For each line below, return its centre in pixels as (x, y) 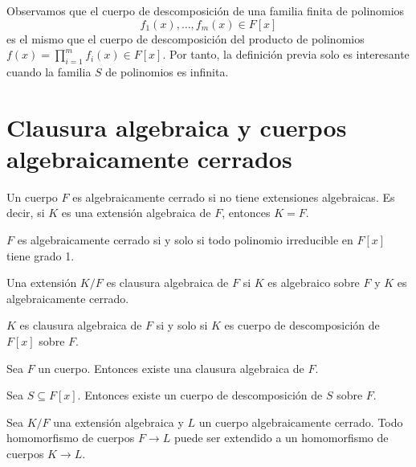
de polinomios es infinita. (167, 71)
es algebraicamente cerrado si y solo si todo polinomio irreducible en (185, 240)
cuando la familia (49, 71)
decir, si (26, 213)
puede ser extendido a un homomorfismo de (281, 438)
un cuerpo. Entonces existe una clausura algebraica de (171, 368)
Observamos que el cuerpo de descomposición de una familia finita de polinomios (206, 10)
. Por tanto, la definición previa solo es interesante (286, 54)
